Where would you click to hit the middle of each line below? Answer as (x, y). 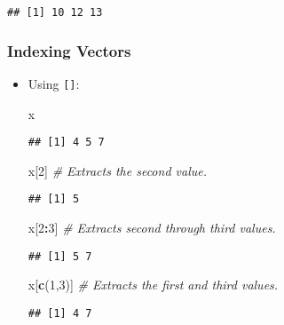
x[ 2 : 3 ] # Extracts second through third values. (152, 228)
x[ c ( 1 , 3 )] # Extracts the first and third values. (153, 285)
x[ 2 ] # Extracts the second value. (117, 170)
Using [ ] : (54, 83)
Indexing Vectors (69, 50)
